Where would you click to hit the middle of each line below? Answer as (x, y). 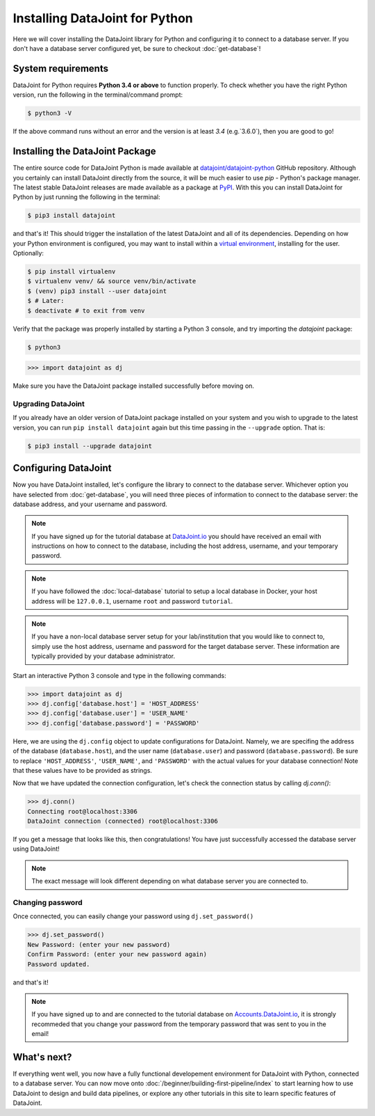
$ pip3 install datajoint (72, 215)
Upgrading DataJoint (49, 404)
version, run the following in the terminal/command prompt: (98, 95)
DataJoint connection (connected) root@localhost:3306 (123, 821)
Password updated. (59, 964)
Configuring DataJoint (62, 468)
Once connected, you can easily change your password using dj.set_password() (133, 916)
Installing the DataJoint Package (84, 151)
